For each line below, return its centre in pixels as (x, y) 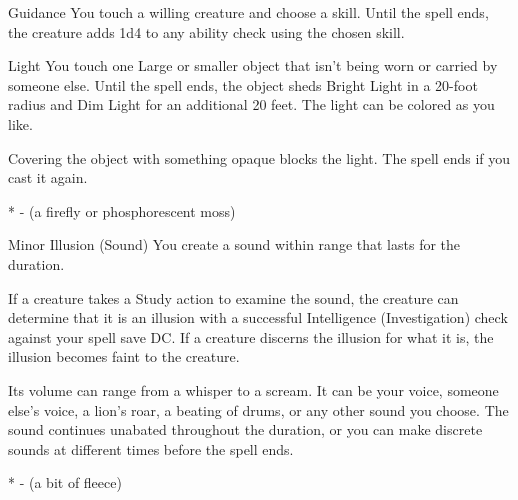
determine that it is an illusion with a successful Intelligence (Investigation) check (258, 317)
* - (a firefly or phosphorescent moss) (122, 210)
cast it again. (48, 177)
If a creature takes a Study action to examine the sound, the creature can (233, 297)
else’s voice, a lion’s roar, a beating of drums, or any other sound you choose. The (258, 409)
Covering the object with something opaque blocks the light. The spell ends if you (259, 157)
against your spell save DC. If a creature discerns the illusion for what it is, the (251, 336)
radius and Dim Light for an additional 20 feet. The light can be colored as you (251, 104)
